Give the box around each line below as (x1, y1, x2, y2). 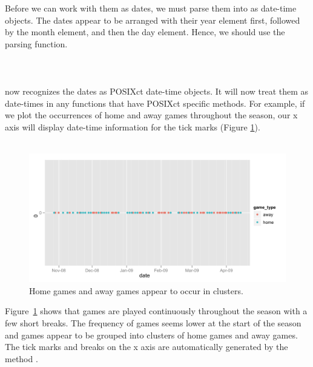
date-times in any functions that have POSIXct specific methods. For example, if (5, 96, 305, 109)
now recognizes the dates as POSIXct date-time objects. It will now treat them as (5, 85, 309, 98)
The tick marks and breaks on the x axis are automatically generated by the (5, 340, 288, 353)
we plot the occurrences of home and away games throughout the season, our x (5, 109, 298, 121)
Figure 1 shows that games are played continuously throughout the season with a (5, 305, 308, 317)
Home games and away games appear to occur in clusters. (29, 284, 243, 297)
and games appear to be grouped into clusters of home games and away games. (5, 328, 298, 341)
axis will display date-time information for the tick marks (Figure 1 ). (5, 120, 260, 133)
